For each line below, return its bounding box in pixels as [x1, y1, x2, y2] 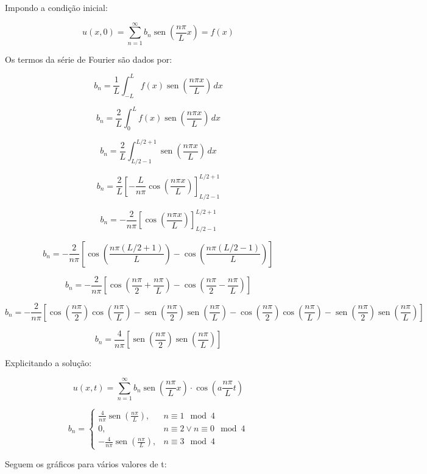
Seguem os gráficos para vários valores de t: [5, 457, 167, 470]
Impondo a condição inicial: [5, 1, 108, 13]
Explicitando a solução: [5, 356, 92, 369]
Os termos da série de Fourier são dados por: [5, 52, 172, 65]
